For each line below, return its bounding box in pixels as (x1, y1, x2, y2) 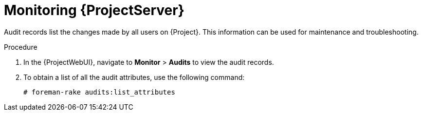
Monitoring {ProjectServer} (4, 2, 184, 19)
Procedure (4, 42, 37, 51)
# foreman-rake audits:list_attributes (23, 88, 175, 96)
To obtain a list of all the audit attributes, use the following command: (23, 73, 245, 81)
